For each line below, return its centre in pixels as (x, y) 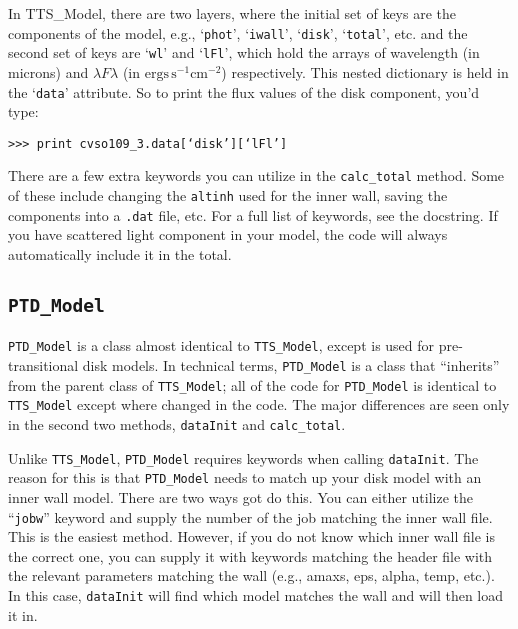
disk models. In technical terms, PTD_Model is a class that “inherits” (291, 365)
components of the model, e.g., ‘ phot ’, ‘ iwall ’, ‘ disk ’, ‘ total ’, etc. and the (238, 32)
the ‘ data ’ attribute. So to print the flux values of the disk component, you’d (244, 91)
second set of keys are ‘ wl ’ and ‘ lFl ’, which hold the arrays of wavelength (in (244, 52)
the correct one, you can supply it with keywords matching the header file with (250, 555)
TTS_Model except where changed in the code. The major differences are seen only (259, 404)
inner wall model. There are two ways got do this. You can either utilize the (240, 496)
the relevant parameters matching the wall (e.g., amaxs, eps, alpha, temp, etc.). (251, 575)
